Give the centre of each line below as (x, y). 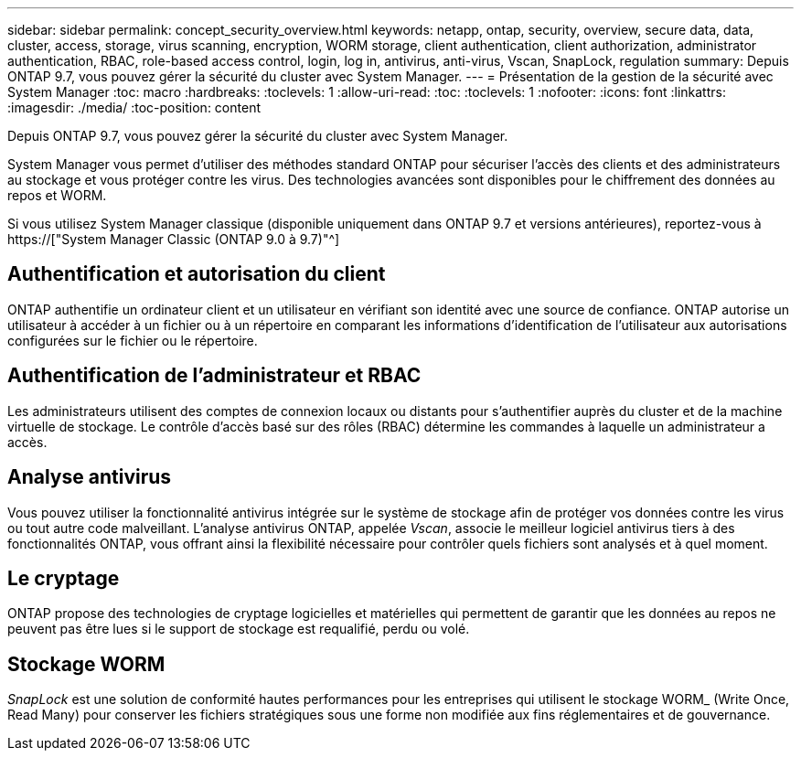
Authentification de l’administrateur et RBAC (214, 376)
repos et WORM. (57, 195)
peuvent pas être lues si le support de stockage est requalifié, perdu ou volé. (239, 629)
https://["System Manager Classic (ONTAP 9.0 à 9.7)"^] (174, 239)
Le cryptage (64, 578)
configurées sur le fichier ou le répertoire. (133, 340)
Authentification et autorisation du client (197, 274)
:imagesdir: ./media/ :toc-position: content (134, 107)
